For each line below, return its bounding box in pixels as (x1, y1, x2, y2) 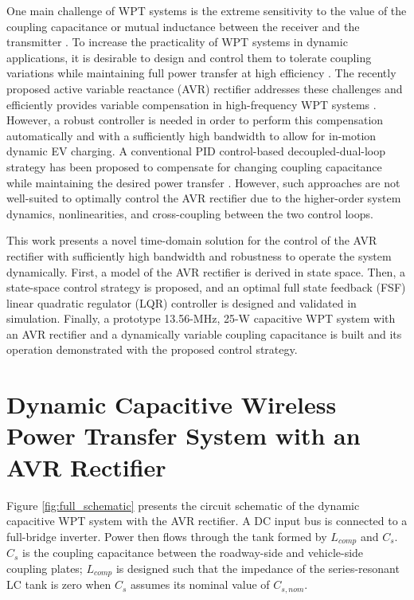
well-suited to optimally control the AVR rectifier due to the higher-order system (6, 190, 401, 206)
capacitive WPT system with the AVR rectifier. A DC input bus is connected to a (6, 512, 408, 529)
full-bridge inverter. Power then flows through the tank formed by (6, 527, 327, 544)
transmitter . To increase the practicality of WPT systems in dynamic (6, 33, 348, 50)
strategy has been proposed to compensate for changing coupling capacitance (6, 158, 382, 175)
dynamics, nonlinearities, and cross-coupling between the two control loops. (6, 205, 373, 222)
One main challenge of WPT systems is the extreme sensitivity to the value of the (6, 2, 407, 18)
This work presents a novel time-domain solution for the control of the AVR (6, 232, 377, 249)
